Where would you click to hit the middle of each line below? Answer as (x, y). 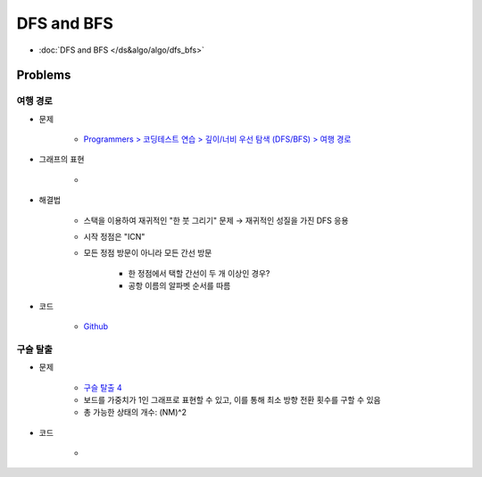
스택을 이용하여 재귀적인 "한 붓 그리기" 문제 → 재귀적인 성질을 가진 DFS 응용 (216, 220)
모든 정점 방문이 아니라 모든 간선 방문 (148, 253)
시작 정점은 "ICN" (114, 237)
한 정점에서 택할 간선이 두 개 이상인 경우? (199, 273)
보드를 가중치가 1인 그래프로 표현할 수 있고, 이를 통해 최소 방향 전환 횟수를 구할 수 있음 (232, 399)
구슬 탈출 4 (103, 387)
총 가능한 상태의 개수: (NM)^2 (135, 412)
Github (96, 326)
